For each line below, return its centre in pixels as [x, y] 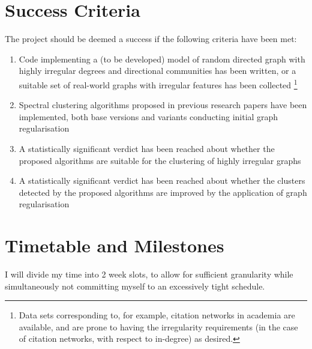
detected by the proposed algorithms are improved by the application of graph [163, 192]
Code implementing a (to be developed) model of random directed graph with [162, 59]
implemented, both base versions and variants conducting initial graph [148, 116]
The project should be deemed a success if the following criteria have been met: [151, 39]
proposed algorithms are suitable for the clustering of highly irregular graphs [160, 160]
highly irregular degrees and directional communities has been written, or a [157, 71]
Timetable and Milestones [115, 245]
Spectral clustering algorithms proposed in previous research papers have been [163, 105]
